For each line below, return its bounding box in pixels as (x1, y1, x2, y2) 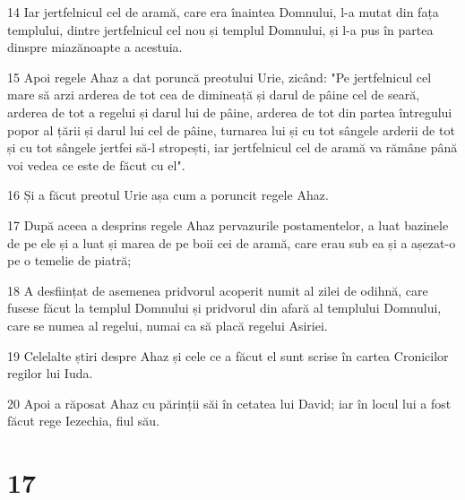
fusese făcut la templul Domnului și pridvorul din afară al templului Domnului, (7, 298, 442, 317)
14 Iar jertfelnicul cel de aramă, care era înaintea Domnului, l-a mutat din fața (7, 3, 439, 21)
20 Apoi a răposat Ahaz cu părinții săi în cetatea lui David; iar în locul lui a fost (7, 393, 452, 412)
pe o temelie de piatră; (7, 251, 132, 270)
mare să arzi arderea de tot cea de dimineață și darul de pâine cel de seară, (7, 85, 420, 104)
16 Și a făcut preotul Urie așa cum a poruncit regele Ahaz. (7, 185, 329, 204)
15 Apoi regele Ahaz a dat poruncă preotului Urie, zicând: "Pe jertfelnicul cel (7, 67, 432, 86)
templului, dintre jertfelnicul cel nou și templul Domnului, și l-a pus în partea (7, 20, 434, 39)
